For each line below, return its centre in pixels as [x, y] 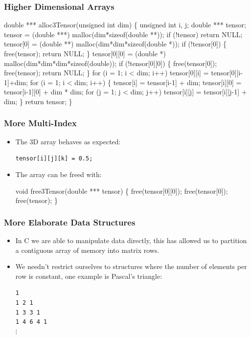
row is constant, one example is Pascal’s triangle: [89, 276]
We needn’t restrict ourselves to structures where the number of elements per [131, 266]
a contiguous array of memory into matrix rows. [87, 250]
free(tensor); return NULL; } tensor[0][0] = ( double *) [85, 53]
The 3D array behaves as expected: [68, 141]
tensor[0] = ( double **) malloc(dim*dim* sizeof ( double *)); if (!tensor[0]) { [115, 44]
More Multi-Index [40, 123]
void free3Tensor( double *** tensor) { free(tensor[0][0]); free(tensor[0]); [122, 191]
